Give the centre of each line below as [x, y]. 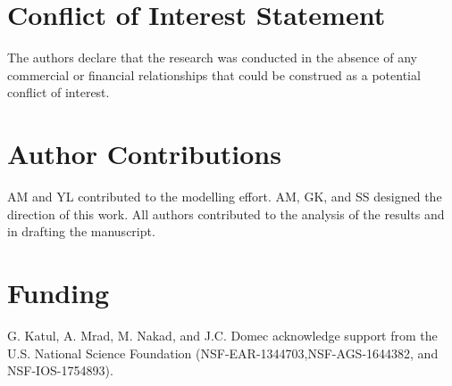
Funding [59, 292]
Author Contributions [144, 154]
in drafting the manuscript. [81, 231]
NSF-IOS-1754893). [60, 370]
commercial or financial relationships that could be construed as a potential [214, 74]
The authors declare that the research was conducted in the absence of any [212, 57]
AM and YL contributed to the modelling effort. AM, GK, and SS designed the [225, 197]
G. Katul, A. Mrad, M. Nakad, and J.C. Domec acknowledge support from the [222, 335]
